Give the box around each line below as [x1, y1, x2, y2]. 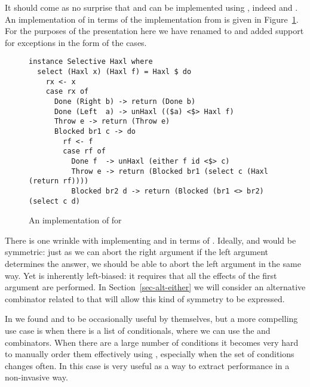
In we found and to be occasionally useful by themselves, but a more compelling [5, 312, 298, 325]
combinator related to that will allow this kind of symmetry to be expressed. [5, 292, 285, 305]
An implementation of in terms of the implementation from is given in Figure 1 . [5, 13, 299, 25]
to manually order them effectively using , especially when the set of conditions [5, 348, 294, 360]
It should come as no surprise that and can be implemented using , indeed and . [5, 1, 298, 13]
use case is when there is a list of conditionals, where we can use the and [5, 324, 271, 336]
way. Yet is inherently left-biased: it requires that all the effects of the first [5, 269, 277, 281]
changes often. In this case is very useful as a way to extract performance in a [5, 359, 290, 371]
